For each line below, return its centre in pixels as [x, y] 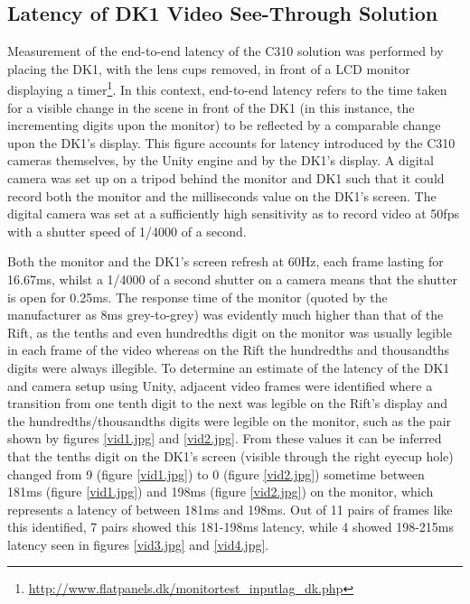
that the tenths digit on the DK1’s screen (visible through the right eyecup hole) [230, 455]
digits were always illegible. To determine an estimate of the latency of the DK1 [229, 367]
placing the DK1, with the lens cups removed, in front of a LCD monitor [209, 68]
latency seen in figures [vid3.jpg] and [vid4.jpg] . [138, 544]
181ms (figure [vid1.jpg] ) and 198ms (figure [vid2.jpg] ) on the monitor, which [221, 492]
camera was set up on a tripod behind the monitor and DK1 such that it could [226, 178]
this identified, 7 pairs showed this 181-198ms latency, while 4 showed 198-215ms [231, 527]
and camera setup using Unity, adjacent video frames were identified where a [220, 385]
